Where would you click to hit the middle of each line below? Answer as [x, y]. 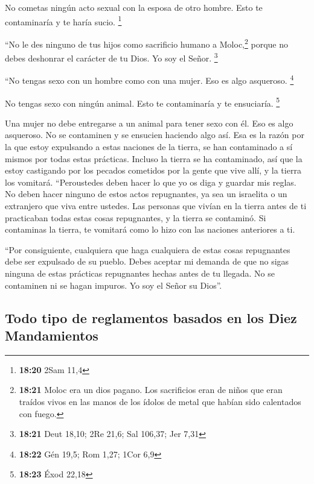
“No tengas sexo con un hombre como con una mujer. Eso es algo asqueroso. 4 [149, 79]
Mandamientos [52, 335]
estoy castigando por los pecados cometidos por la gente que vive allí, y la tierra [153, 170]
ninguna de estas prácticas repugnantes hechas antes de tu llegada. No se [140, 273]
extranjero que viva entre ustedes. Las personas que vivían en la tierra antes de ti [156, 206]
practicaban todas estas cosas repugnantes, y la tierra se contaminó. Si [136, 217]
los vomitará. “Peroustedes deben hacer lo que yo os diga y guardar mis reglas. [151, 182]
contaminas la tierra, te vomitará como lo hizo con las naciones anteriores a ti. [150, 229]
